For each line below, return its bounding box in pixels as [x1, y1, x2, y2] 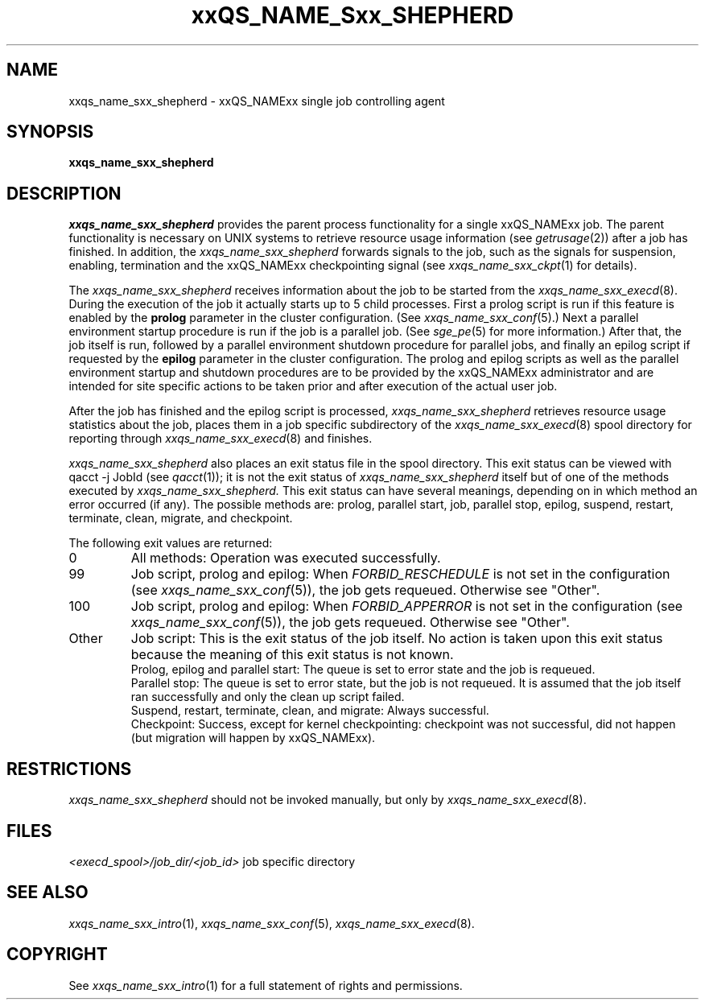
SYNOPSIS [6, 122, 94, 142]
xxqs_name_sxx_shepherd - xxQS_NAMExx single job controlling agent [68, 93, 445, 108]
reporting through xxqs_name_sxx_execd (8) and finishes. [68, 431, 373, 446]
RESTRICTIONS [6, 758, 132, 779]
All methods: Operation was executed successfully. [130, 550, 441, 567]
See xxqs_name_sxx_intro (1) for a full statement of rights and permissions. [68, 978, 463, 992]
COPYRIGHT [6, 944, 108, 965]
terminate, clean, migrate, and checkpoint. [68, 511, 293, 526]
